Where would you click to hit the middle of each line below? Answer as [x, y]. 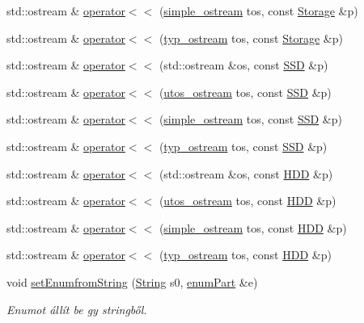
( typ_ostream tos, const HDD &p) [245, 255]
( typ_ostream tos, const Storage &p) [251, 38]
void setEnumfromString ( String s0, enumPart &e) [132, 281]
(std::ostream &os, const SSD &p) [243, 65]
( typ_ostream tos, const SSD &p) [243, 146]
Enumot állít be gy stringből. [77, 309]
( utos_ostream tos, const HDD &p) [248, 201]
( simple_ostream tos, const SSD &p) [250, 119]
